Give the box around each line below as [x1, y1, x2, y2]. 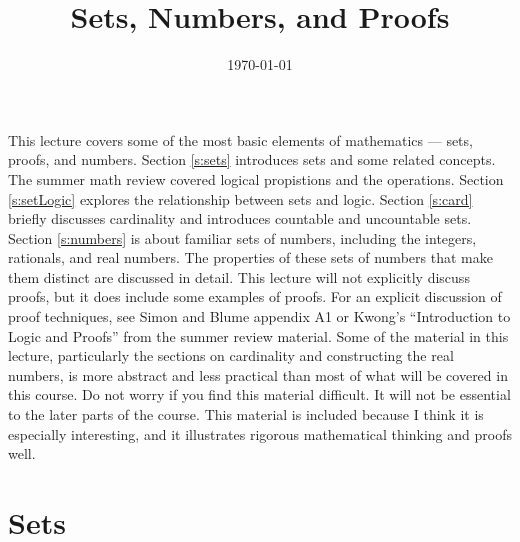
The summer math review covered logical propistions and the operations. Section [8, 168, 504, 189]
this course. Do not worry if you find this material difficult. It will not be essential [8, 384, 511, 405]
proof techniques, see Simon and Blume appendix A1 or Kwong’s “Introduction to [8, 306, 511, 327]
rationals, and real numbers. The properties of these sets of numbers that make [8, 247, 493, 268]
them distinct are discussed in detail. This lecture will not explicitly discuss [8, 266, 470, 287]
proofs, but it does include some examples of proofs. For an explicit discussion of [8, 286, 502, 307]
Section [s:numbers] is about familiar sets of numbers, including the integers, [8, 227, 477, 248]
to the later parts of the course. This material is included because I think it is [8, 404, 484, 425]
